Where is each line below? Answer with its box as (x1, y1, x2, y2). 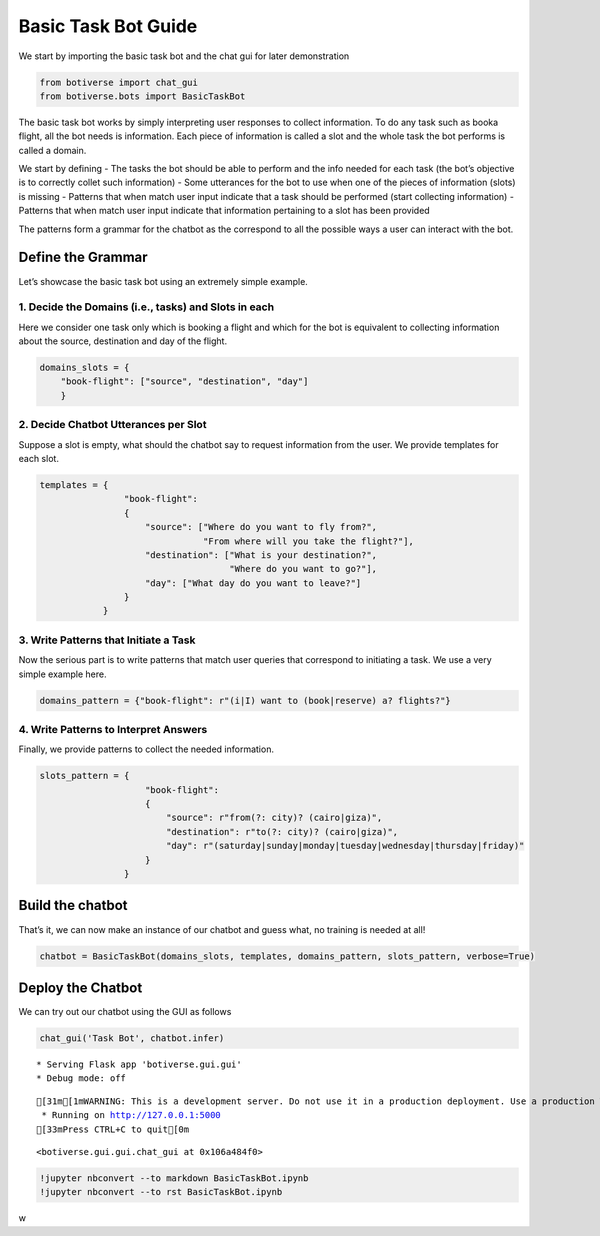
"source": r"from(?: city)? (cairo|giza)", (165, 812, 383, 824)
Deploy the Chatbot (18, 979, 143, 996)
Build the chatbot (18, 897, 129, 914)
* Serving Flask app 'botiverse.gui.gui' (36, 1058, 242, 1070)
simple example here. (18, 668, 107, 680)
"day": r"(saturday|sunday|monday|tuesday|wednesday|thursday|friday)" (165, 840, 525, 852)
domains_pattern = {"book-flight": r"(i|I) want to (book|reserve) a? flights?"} (39, 695, 452, 706)
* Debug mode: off (36, 1073, 127, 1084)
